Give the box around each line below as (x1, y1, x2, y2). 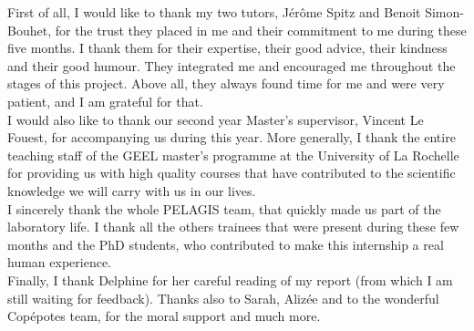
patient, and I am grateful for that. (7, 91, 203, 110)
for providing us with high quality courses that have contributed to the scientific (7, 163, 456, 182)
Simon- (425, 3, 464, 21)
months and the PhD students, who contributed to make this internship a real (7, 234, 444, 253)
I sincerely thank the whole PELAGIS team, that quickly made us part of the (7, 199, 441, 218)
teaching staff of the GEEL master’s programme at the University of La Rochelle (7, 145, 459, 164)
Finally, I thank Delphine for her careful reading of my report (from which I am (7, 270, 453, 289)
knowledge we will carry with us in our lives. (7, 181, 256, 200)
